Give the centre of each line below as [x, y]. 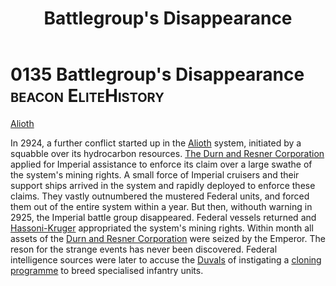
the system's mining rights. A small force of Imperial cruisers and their [155, 174]
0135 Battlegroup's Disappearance [157, 74]
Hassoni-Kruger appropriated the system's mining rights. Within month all [162, 228]
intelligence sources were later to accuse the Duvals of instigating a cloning [166, 259]
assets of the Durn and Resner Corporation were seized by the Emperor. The [168, 238]
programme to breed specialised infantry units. [107, 270]
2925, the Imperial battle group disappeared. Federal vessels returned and [163, 217]
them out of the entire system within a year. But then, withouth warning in [161, 206]
